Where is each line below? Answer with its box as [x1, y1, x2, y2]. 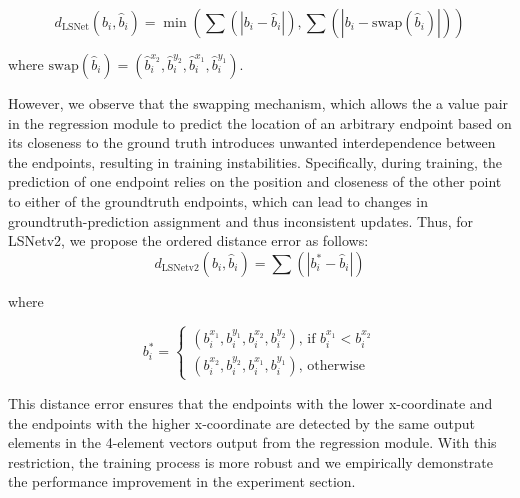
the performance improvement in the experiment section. [8, 471, 356, 492]
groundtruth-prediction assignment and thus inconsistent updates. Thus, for [8, 210, 474, 231]
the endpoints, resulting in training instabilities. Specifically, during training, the [8, 151, 503, 172]
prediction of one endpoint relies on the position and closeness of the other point [8, 171, 502, 192]
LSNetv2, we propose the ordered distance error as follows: [8, 230, 369, 251]
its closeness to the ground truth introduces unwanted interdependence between [8, 132, 496, 153]
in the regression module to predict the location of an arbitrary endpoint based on [8, 112, 512, 133]
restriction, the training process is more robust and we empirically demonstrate [8, 451, 493, 472]
